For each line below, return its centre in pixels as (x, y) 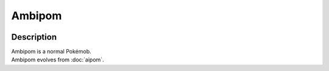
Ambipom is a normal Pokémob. (51, 52)
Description (34, 37)
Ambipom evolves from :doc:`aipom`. (58, 60)
